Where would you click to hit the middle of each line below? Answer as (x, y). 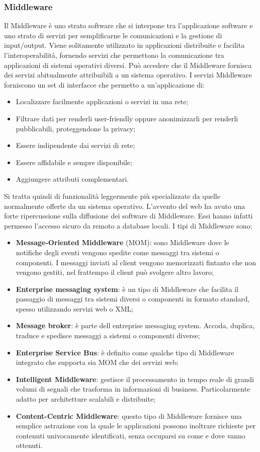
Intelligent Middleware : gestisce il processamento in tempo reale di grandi (135, 379)
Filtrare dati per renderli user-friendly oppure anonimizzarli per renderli (127, 118)
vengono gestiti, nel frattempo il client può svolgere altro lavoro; (115, 272)
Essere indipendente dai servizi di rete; (75, 145)
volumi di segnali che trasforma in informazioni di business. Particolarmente (133, 389)
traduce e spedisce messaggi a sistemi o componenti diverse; (108, 335)
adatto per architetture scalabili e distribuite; (86, 399)
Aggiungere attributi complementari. (72, 179)
